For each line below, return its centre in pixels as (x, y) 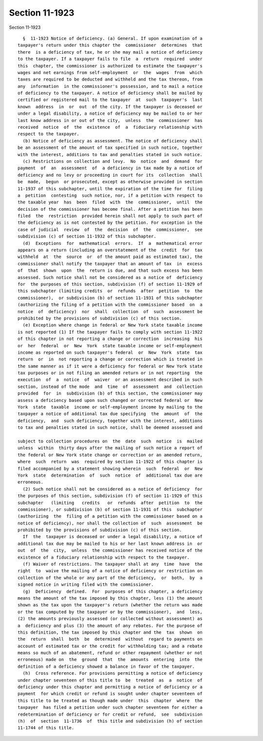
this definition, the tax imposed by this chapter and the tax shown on (110, 632)
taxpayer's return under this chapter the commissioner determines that (110, 45)
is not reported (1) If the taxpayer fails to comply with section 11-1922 (110, 332)
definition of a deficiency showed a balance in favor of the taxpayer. (106, 666)
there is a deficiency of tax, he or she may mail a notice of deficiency (110, 52)
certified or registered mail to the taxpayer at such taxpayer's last (110, 100)
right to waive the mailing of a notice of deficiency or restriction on (110, 571)
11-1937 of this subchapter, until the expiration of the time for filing (110, 189)
